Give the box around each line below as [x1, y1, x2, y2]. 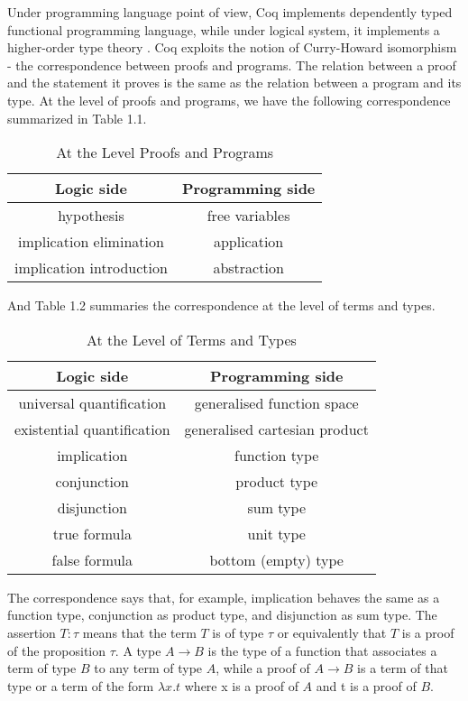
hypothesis [58, 205, 124, 226]
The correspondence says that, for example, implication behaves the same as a [7, 587, 440, 606]
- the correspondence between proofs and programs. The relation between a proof [7, 55, 456, 74]
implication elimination [18, 231, 164, 253]
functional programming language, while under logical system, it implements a [7, 20, 440, 39]
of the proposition [7, 641, 106, 659]
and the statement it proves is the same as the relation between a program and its [7, 73, 462, 92]
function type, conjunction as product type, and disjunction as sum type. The [7, 605, 437, 624]
